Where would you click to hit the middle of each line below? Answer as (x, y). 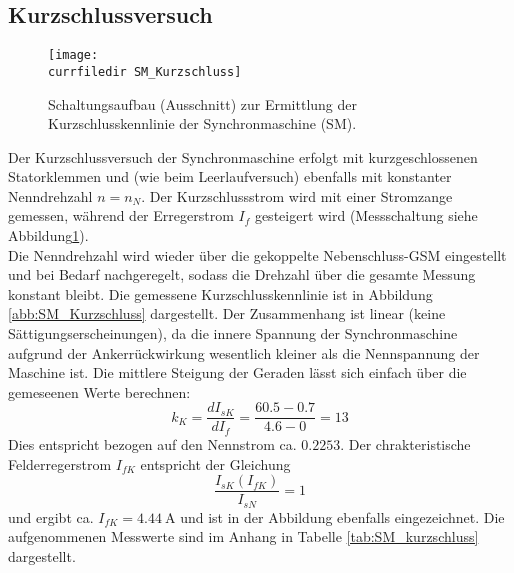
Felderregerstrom (60, 463)
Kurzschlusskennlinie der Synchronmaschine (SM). (202, 123)
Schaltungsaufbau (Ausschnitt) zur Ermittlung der (202, 103)
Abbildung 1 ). (48, 235)
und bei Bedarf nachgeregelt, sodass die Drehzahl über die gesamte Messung (242, 274)
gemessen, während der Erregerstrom (121, 215)
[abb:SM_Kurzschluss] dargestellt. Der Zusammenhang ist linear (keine (227, 313)
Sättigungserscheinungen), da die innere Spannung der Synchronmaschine (233, 333)
